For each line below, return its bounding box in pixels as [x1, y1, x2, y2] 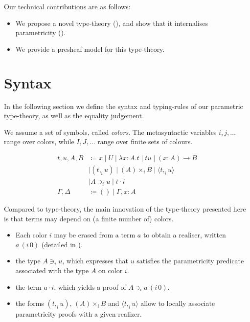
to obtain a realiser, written [143, 230, 226, 240]
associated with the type [15, 265, 89, 275]
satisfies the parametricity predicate [136, 256, 244, 266]
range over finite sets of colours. [97, 136, 193, 147]
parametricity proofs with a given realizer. [15, 309, 142, 319]
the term [15, 281, 42, 292]
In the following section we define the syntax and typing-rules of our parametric [4, 101, 243, 111]
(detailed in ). [41, 239, 83, 249]
